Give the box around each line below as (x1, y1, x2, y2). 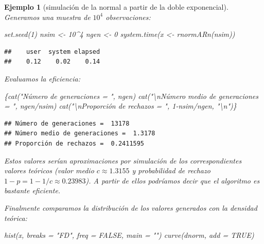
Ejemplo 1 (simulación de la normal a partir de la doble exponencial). (4, 2, 228, 12)
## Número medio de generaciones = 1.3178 (4, 130, 155, 137)
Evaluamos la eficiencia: (4, 73, 80, 84)
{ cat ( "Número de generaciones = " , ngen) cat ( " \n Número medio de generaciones (4, 90, 258, 101)
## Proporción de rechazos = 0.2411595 (4, 139, 145, 147)
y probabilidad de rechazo (132, 165, 210, 176)
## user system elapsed (4, 48, 100, 55)
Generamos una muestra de (4, 11, 91, 22)
